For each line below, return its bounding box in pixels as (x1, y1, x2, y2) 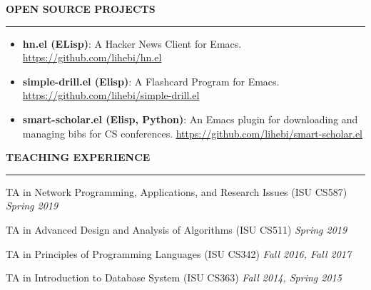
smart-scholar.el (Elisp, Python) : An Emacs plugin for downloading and (22, 111, 358, 126)
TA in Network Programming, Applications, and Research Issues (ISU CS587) (6, 184, 347, 199)
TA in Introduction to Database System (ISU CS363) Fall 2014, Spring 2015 (6, 270, 342, 285)
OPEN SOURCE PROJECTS (6, 1, 156, 16)
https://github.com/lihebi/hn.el (22, 50, 162, 65)
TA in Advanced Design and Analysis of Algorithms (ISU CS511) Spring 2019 (6, 222, 347, 237)
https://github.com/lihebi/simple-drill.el (22, 88, 200, 103)
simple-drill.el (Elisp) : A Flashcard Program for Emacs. (22, 73, 280, 88)
